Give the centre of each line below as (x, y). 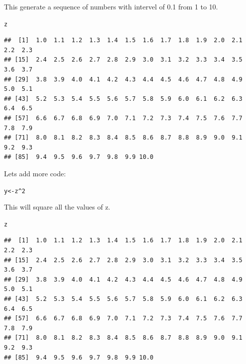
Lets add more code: (35, 173)
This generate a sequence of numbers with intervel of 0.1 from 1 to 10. (111, 6)
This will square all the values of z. (57, 207)
